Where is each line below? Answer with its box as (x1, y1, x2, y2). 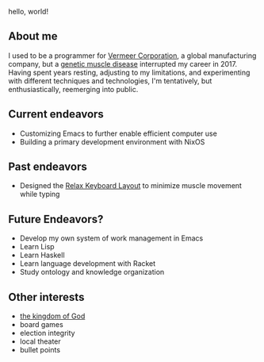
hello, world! (8, 7, 49, 16)
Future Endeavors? (8, 212, 104, 225)
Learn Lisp (19, 242, 55, 252)
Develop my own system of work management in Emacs (19, 233, 204, 243)
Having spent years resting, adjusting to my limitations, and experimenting (8, 67, 251, 77)
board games (19, 320, 63, 329)
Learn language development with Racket (19, 259, 156, 268)
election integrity (19, 329, 75, 338)
